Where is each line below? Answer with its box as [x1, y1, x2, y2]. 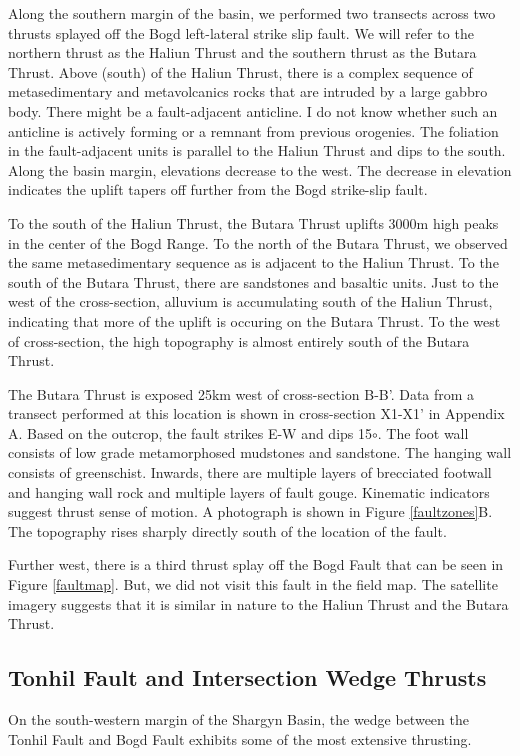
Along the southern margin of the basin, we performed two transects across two [8, 3, 496, 23]
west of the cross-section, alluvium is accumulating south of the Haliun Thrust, [8, 291, 493, 312]
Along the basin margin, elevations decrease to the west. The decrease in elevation [8, 159, 512, 180]
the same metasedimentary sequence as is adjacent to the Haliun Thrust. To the [8, 252, 499, 273]
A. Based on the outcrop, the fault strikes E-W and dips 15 [8, 422, 372, 443]
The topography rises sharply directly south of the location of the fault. [8, 520, 447, 541]
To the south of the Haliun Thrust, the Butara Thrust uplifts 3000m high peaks [8, 212, 499, 233]
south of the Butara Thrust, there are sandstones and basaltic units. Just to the [8, 271, 499, 292]
